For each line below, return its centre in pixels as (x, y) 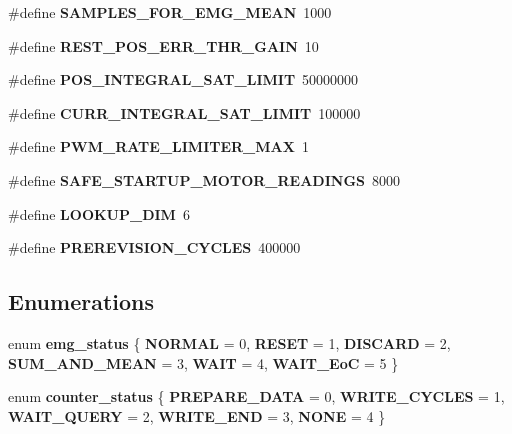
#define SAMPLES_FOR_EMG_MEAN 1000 (170, 12)
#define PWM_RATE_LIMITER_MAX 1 (158, 146)
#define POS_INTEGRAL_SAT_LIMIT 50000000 (183, 79)
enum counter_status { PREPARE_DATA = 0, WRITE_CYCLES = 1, (256, 396)
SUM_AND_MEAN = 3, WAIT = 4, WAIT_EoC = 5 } (203, 362)
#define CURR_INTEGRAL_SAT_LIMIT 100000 (184, 112)
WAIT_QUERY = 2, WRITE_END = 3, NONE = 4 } (197, 415)
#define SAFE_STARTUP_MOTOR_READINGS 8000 (204, 179)
